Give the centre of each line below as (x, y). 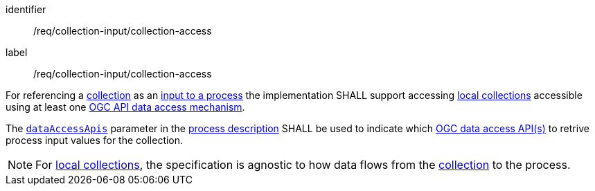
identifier (26, 9)
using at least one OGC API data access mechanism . (125, 107)
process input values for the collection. (95, 140)
